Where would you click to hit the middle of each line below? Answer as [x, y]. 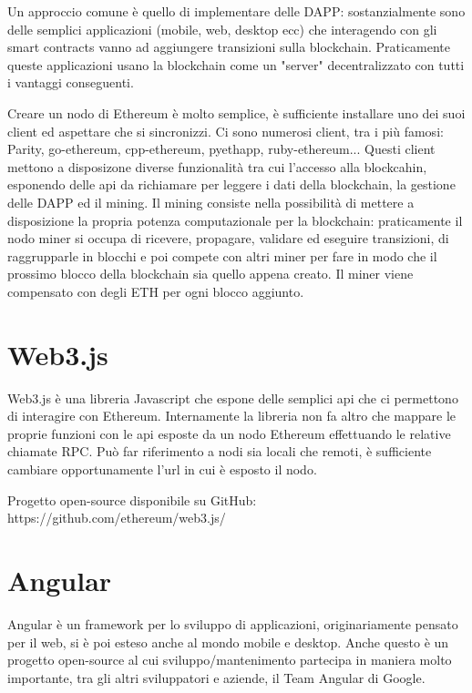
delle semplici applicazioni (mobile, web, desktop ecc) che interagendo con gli [222, 29]
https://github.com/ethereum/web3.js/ [117, 518]
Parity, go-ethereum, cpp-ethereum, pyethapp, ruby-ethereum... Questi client [221, 149]
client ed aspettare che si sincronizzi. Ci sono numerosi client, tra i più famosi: [226, 131]
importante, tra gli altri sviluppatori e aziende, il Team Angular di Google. [216, 677]
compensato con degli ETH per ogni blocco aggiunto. [156, 291]
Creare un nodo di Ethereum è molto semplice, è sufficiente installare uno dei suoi [236, 112]
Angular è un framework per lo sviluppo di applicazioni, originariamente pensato [233, 623]
